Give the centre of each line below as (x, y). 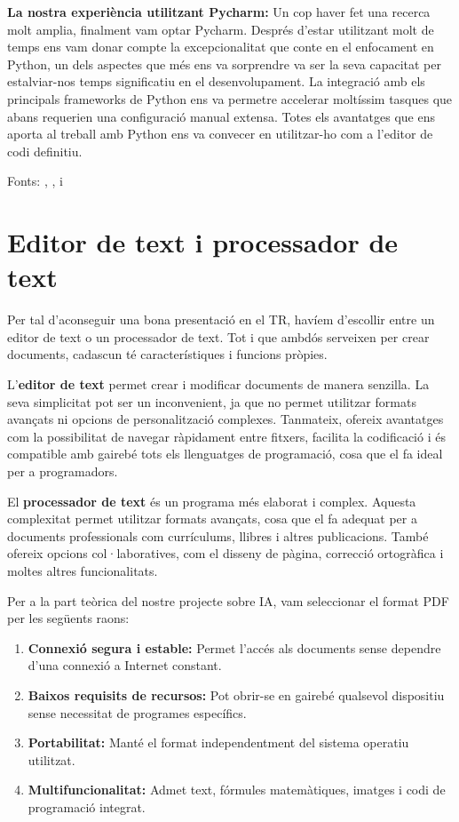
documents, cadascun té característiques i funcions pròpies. (167, 354)
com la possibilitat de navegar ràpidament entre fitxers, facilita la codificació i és (226, 436)
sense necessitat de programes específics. (137, 712)
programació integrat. (87, 806)
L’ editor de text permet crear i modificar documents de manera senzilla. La (218, 384)
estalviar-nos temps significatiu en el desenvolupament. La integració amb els (216, 81)
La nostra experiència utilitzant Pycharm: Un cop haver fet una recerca (219, 12)
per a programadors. (63, 471)
